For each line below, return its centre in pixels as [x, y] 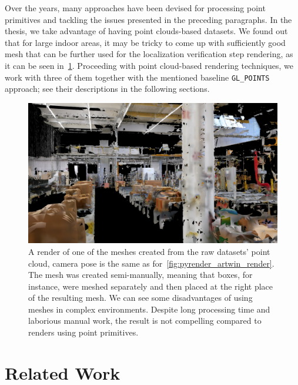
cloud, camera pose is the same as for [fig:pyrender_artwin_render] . [151, 263]
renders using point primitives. [83, 332]
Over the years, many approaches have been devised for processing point [135, 8]
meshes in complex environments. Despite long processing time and [149, 309]
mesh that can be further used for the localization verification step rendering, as [149, 54]
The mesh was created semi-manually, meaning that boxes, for [140, 275]
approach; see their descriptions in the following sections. [107, 89]
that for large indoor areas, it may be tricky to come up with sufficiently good [145, 42]
